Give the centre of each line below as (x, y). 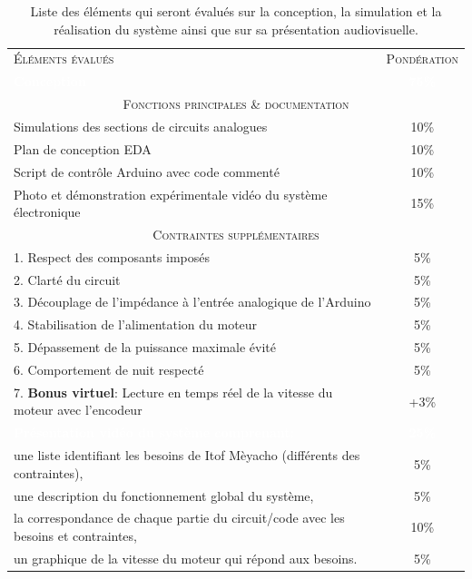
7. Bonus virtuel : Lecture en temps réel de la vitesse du (173, 392)
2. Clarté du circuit (67, 279)
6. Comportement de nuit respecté (109, 369)
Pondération (422, 59)
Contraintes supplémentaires (236, 234)
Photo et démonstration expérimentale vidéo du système (171, 194)
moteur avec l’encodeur (78, 410)
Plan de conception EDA (83, 148)
